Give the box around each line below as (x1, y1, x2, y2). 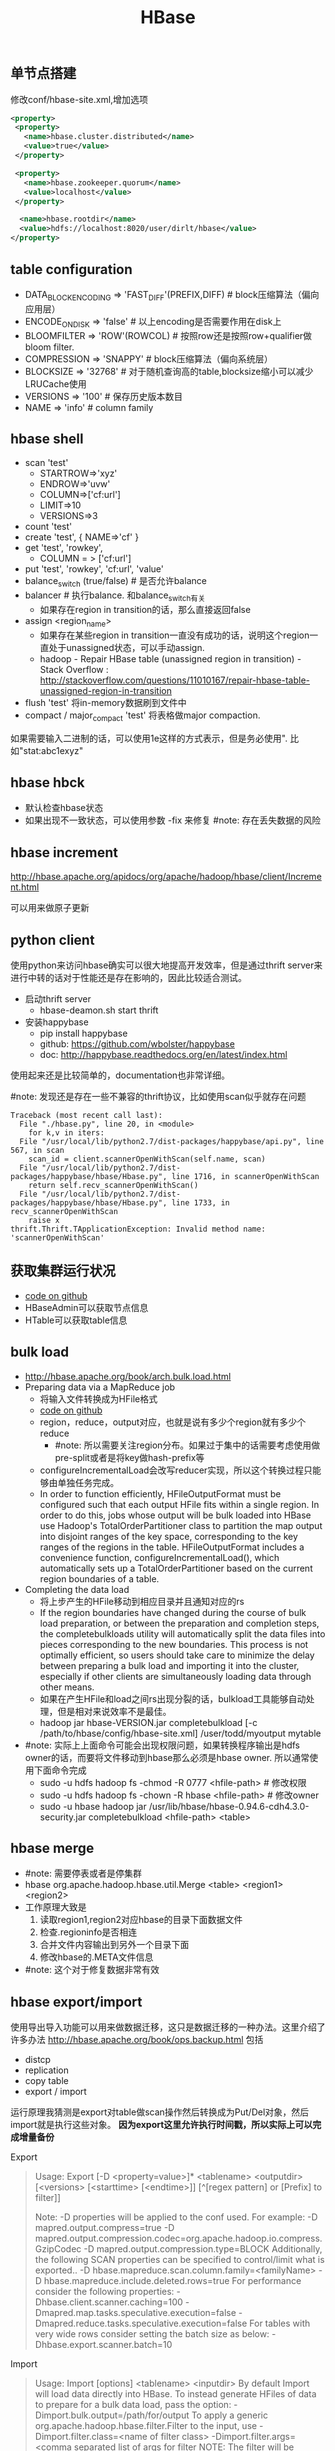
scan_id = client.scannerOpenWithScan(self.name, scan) (28, 1154, 267, 1164)
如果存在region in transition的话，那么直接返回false (39, 603, 252, 615)
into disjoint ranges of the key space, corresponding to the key (39, 1530, 298, 1542)
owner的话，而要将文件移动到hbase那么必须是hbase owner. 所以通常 (24, 1751, 310, 1763)
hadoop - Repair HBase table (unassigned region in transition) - (39, 652, 302, 665)
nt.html (10, 881, 40, 893)
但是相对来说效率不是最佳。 (57, 1705, 172, 1717)
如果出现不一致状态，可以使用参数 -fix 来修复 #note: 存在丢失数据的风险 (24, 814, 322, 826)
